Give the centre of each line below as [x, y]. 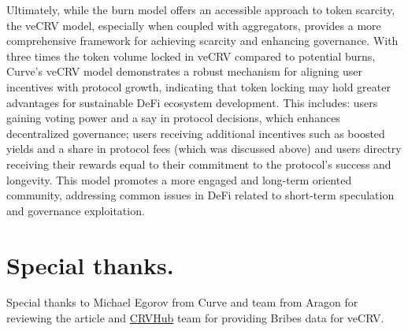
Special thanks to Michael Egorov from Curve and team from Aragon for [182, 302]
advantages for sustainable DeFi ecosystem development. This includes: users [192, 102]
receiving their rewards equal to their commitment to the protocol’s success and [199, 164]
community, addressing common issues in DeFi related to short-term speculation [200, 195]
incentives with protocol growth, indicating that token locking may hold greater [198, 86]
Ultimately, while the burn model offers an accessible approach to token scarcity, [201, 9]
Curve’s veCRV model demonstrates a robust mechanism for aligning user [184, 71]
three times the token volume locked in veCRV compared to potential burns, [191, 56]
